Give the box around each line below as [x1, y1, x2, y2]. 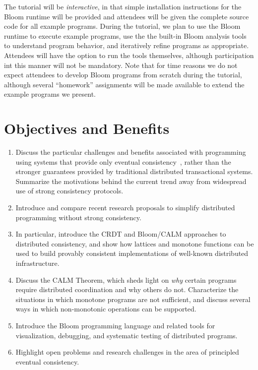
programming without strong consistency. [15, 212, 141, 222]
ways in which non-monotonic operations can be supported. [15, 304, 196, 314]
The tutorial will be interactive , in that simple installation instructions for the [4, 1, 242, 11]
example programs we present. [4, 89, 96, 99]
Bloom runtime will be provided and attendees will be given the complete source [4, 11, 249, 21]
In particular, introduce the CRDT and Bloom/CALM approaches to [15, 229, 226, 239]
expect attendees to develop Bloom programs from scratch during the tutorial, [4, 69, 242, 80]
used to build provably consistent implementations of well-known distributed [15, 248, 249, 258]
